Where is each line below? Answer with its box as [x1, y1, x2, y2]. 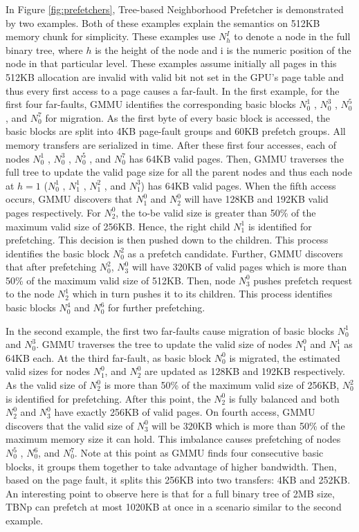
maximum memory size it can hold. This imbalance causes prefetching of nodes [6, 432, 341, 446]
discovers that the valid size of [6, 418, 134, 432]
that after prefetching [6, 259, 97, 274]
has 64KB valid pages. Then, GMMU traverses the [129, 151, 344, 165]
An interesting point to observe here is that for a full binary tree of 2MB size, [6, 486, 335, 500]
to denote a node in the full [234, 29, 351, 44]
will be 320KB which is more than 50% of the [151, 418, 345, 432]
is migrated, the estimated [229, 350, 340, 365]
